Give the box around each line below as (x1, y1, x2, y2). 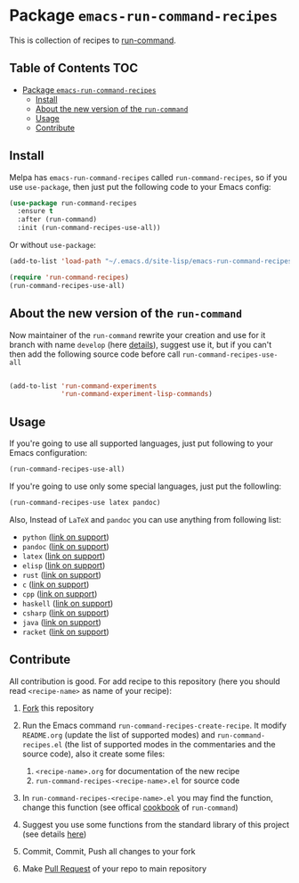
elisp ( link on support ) (21, 559, 106, 571)
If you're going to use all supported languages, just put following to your (9, 438, 273, 449)
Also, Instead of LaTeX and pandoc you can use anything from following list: (9, 514, 282, 524)
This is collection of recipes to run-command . (9, 35, 176, 45)
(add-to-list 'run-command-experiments (9, 381, 158, 391)
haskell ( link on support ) (21, 598, 114, 608)
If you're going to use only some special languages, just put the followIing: (9, 481, 282, 491)
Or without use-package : (9, 240, 96, 251)
